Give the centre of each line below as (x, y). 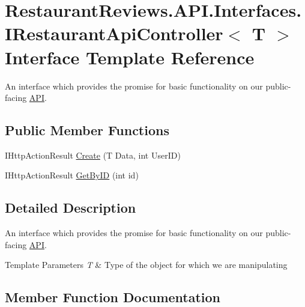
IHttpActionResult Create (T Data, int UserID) (93, 155)
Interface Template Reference (130, 57)
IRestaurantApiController (114, 33)
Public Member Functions (87, 130)
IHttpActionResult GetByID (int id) (72, 175)
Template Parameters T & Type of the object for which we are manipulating (146, 265)
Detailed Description (71, 208)
